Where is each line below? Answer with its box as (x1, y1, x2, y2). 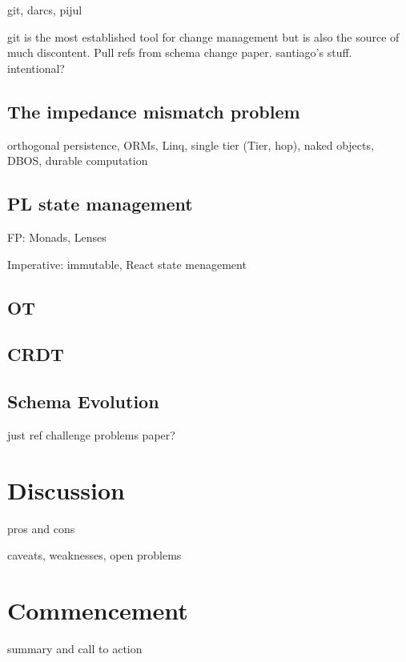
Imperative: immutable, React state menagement (7, 255, 247, 272)
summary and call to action (7, 640, 143, 656)
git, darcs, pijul (7, 2, 82, 18)
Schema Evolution (7, 389, 159, 414)
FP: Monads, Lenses (7, 228, 107, 245)
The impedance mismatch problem (7, 98, 300, 123)
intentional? (7, 59, 65, 76)
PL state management (7, 191, 193, 216)
